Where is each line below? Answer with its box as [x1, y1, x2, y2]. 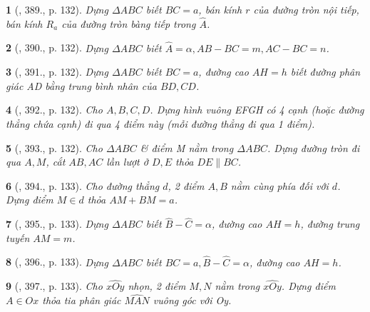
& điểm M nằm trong [140, 140, 234, 155]
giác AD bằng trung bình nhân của [6, 78, 157, 93]
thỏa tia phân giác [42, 293, 121, 308]
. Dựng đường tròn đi [267, 140, 360, 155]
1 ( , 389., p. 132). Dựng [6, 2, 108, 16]
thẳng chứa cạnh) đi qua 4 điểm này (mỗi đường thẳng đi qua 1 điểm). [6, 116, 315, 131]
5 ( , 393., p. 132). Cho [6, 140, 103, 155]
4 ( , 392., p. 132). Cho [6, 102, 103, 117]
